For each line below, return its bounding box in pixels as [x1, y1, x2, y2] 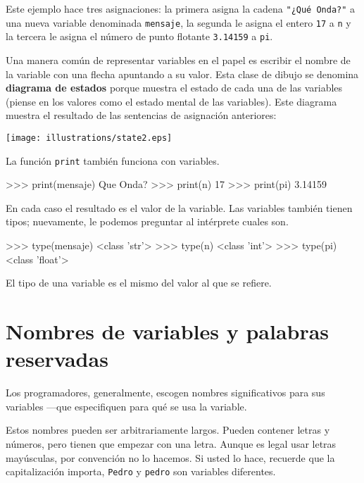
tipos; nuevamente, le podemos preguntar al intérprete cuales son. [6, 214, 289, 229]
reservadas [6, 344, 108, 373]
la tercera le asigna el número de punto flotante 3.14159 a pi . [6, 29, 273, 44]
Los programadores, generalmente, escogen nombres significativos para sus [6, 385, 325, 400]
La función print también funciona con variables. [6, 153, 220, 168]
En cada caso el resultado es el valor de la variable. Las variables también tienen [6, 200, 353, 215]
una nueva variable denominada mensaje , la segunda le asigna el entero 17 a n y [6, 15, 351, 30]
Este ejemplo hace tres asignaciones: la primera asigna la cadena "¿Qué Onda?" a [6, 1, 356, 15]
